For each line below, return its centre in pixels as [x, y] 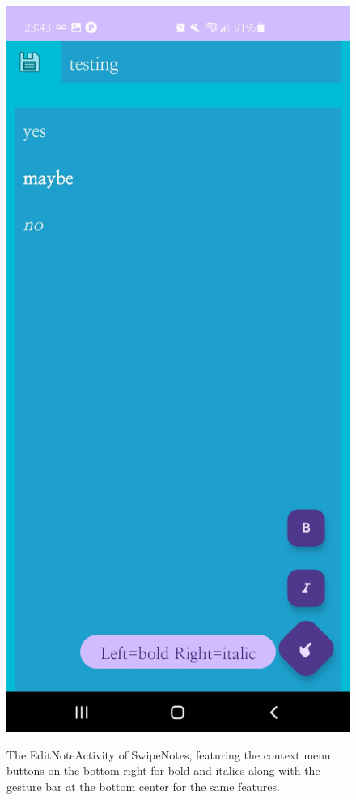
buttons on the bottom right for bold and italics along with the [163, 770]
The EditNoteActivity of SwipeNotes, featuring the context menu [169, 754]
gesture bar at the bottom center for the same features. [143, 786]
